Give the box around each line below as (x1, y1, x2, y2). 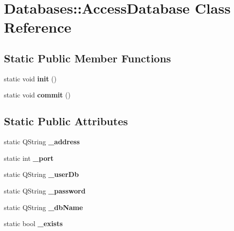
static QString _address (4, 136, 80, 147)
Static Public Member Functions (4, 50, 171, 65)
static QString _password (4, 185, 86, 195)
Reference (4, 17, 72, 37)
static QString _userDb (4, 169, 79, 179)
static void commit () (4, 90, 71, 100)
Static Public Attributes (4, 114, 128, 129)
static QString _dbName (4, 202, 83, 212)
